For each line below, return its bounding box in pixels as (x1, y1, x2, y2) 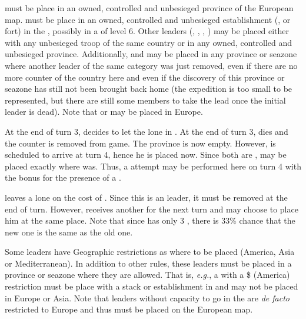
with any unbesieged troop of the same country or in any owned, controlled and (5, 36, 292, 48)
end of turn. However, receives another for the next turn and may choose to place (5, 202, 298, 215)
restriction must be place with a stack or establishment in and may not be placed (5, 280, 298, 293)
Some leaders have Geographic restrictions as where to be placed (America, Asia (5, 245, 295, 258)
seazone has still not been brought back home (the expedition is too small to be (5, 82, 292, 95)
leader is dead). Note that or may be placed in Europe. (5, 105, 203, 118)
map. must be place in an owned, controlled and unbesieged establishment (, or (5, 13, 291, 25)
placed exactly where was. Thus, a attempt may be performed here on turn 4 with (5, 159, 301, 172)
